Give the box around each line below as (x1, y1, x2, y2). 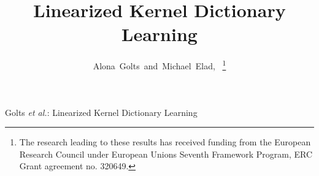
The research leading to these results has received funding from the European (19, 136, 311, 148)
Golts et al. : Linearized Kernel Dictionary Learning (5, 105, 198, 118)
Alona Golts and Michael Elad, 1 (93, 58, 226, 72)
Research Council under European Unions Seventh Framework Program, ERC (19, 147, 313, 160)
